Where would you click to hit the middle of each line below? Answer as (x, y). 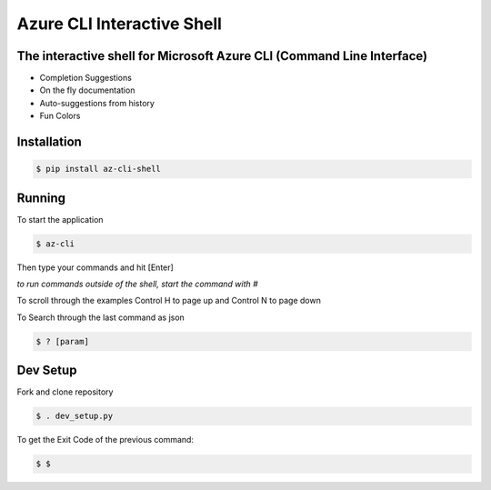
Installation (49, 142)
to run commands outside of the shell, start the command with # (137, 284)
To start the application (60, 219)
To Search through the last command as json (101, 317)
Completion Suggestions (85, 78)
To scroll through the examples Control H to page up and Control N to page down (169, 301)
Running (41, 198)
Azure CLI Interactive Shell (120, 24)
